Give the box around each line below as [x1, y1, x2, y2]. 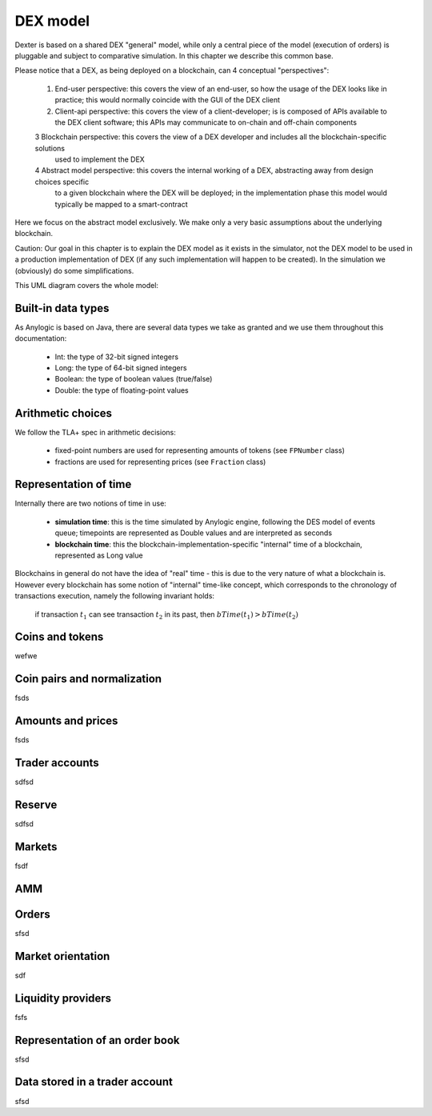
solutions [34, 143, 66, 153]
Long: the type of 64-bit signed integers [54, 363, 187, 373]
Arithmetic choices [14, 406, 112, 420]
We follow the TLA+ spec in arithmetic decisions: [14, 427, 176, 437]
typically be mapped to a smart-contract [54, 199, 188, 209]
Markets [14, 840, 58, 854]
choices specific [34, 177, 90, 186]
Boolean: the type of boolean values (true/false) [54, 374, 213, 384]
